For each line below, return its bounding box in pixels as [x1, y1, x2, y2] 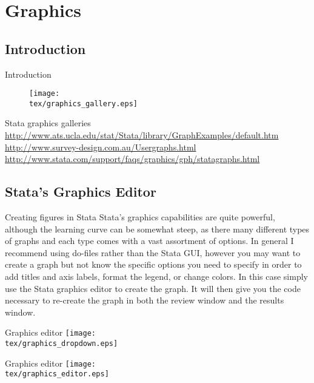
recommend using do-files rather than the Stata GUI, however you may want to [5, 246, 301, 259]
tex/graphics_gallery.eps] [29, 99, 138, 108]
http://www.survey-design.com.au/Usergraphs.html [5, 140, 196, 153]
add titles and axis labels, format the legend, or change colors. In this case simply [5, 270, 308, 283]
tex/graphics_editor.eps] [5, 370, 109, 379]
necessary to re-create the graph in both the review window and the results [5, 294, 284, 307]
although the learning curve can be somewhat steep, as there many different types [5, 222, 310, 235]
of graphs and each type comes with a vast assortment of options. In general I [5, 234, 294, 247]
